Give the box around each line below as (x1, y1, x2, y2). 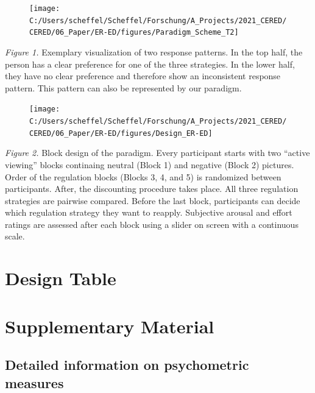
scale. (5, 230, 25, 243)
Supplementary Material (5, 313, 214, 338)
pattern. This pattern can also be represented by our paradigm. (5, 81, 242, 94)
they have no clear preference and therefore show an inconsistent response (5, 69, 281, 82)
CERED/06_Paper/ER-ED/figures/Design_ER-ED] (29, 129, 213, 138)
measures (5, 373, 64, 392)
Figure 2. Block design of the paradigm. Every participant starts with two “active (5, 146, 310, 159)
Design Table (5, 266, 116, 291)
